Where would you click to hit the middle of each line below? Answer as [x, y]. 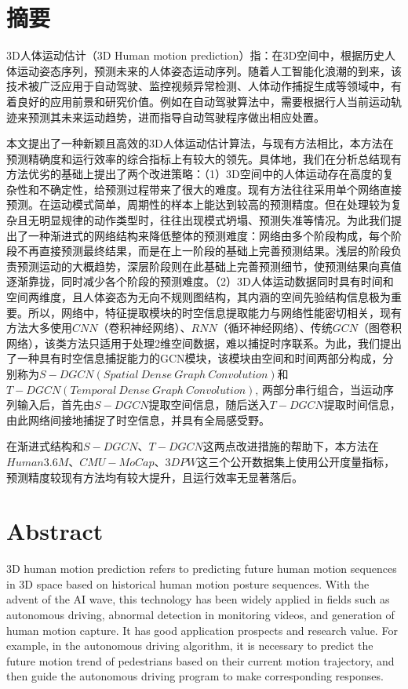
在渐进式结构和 [45, 446]
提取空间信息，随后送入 [209, 405]
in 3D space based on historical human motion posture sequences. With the [188, 583]
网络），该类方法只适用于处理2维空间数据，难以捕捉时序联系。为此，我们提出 [204, 343]
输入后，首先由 [55, 405]
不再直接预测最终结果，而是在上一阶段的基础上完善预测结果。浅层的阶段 [204, 251]
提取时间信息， [362, 405]
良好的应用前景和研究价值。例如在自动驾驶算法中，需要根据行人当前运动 [204, 101]
